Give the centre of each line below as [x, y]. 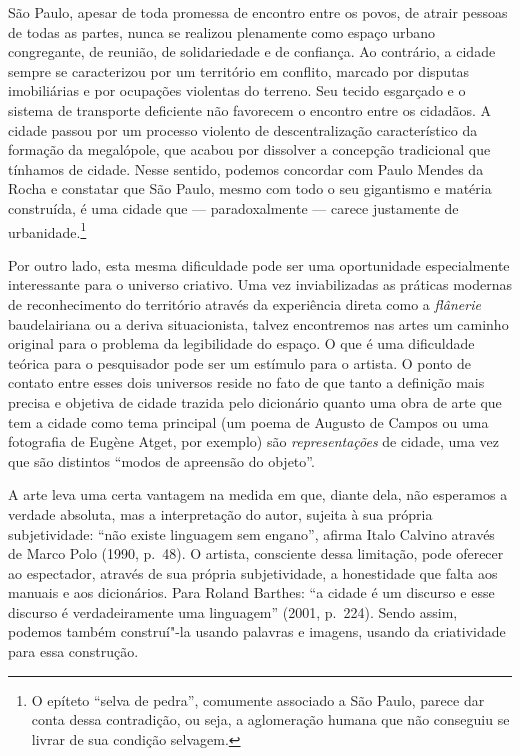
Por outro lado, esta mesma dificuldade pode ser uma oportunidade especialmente [259, 264]
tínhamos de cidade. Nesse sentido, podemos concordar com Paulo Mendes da [246, 168]
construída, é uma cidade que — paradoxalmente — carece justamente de [233, 207]
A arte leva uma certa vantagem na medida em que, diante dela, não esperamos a [258, 494]
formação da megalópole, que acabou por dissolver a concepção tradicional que [249, 149]
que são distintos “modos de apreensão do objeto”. [161, 460]
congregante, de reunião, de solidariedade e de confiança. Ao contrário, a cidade [252, 51]
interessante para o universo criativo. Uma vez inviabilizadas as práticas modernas [260, 284]
